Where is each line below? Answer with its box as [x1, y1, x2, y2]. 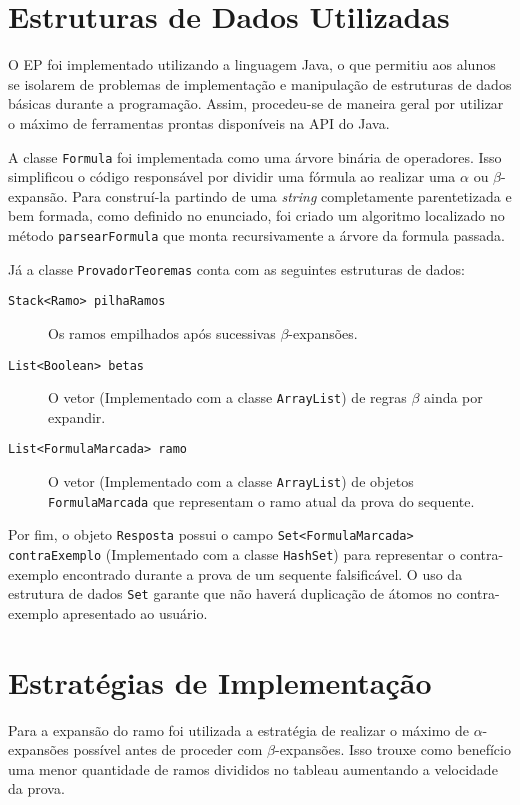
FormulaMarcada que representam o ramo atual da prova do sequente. [48, 490, 475, 511]
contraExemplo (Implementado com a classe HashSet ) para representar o [8, 544, 456, 565]
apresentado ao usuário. [62, 602, 208, 623]
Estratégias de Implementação [8, 661, 432, 702]
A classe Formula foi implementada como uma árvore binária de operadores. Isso [8, 146, 502, 167]
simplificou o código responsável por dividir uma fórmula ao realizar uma [8, 166, 456, 187]
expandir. [48, 406, 106, 427]
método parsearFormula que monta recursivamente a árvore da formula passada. [8, 224, 505, 245]
